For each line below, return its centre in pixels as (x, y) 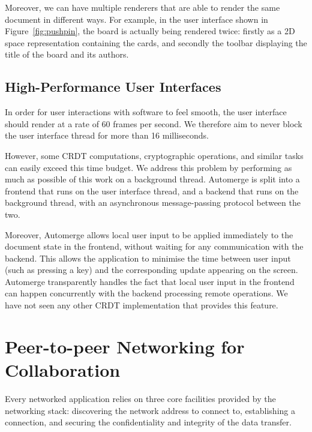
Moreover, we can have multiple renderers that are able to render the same (142, 7)
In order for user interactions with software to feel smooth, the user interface (146, 112)
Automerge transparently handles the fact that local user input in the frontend (150, 281)
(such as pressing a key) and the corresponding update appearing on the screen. (151, 270)
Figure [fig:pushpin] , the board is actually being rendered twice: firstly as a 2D (150, 31)
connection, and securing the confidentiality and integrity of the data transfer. (148, 422)
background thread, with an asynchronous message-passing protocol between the (153, 202)
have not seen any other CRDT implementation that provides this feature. (142, 305)
